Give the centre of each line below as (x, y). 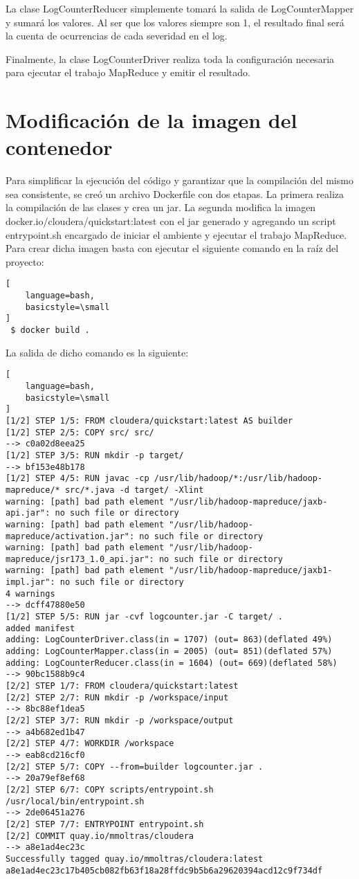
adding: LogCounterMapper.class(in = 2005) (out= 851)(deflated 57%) (169, 652)
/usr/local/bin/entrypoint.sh (75, 801)
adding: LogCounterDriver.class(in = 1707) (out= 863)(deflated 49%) (169, 640)
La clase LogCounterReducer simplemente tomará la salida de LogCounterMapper (180, 8)
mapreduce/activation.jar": (70, 536)
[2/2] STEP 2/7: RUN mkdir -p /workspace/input (117, 697)
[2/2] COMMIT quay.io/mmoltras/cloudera (100, 836)
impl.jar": (30, 582)
